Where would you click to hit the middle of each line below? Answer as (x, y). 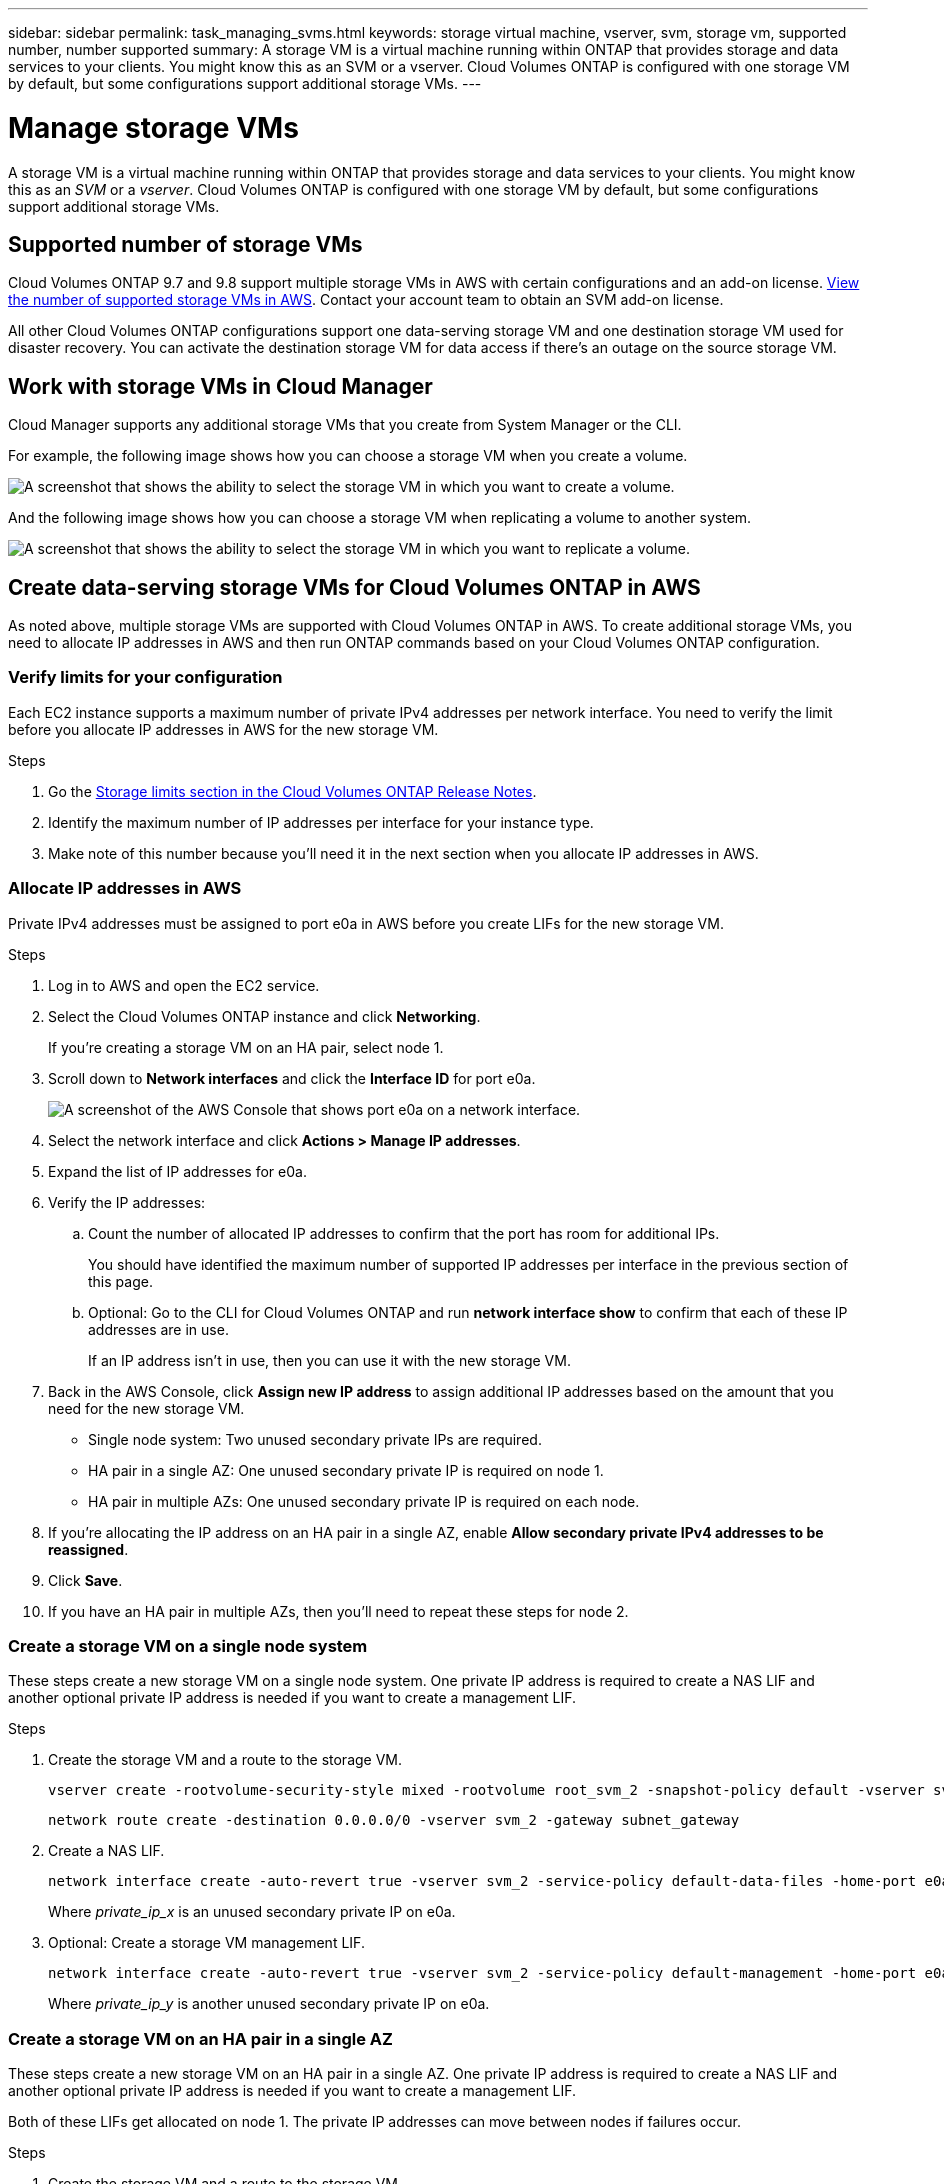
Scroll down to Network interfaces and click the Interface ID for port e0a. (292, 1078)
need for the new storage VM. (146, 1408)
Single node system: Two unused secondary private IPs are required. (315, 1439)
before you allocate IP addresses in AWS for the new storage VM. (223, 729)
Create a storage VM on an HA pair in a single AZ (200, 2038)
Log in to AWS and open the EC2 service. (184, 985)
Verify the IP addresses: (127, 1202)
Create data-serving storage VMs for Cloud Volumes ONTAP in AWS (354, 587)
